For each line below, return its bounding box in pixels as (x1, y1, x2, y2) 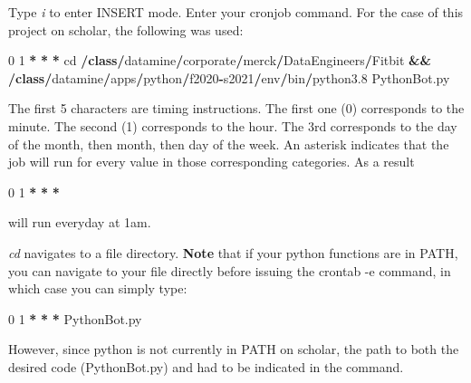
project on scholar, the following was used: (8, 20, 244, 39)
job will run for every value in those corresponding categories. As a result (8, 152, 415, 171)
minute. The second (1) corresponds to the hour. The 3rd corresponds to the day (8, 116, 457, 135)
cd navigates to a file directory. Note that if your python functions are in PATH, (8, 243, 458, 262)
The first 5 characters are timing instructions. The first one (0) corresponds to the (8, 99, 465, 118)
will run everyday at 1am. (8, 213, 151, 232)
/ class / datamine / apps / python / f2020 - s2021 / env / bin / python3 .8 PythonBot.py (8, 68, 450, 87)
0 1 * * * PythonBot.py (8, 309, 142, 328)
